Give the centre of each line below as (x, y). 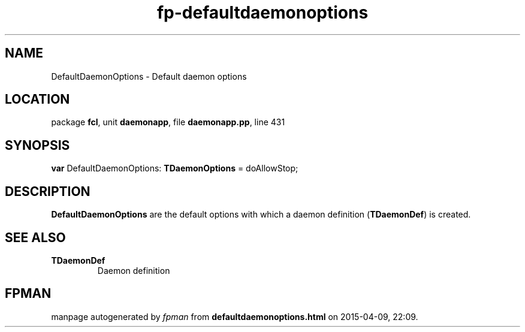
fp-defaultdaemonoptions (262, 13)
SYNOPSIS (37, 145)
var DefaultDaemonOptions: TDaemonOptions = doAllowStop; (175, 168)
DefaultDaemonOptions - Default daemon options (149, 76)
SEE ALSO (35, 237)
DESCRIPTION (48, 191)
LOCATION (37, 99)
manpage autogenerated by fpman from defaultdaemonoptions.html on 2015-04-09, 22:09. (235, 316)
